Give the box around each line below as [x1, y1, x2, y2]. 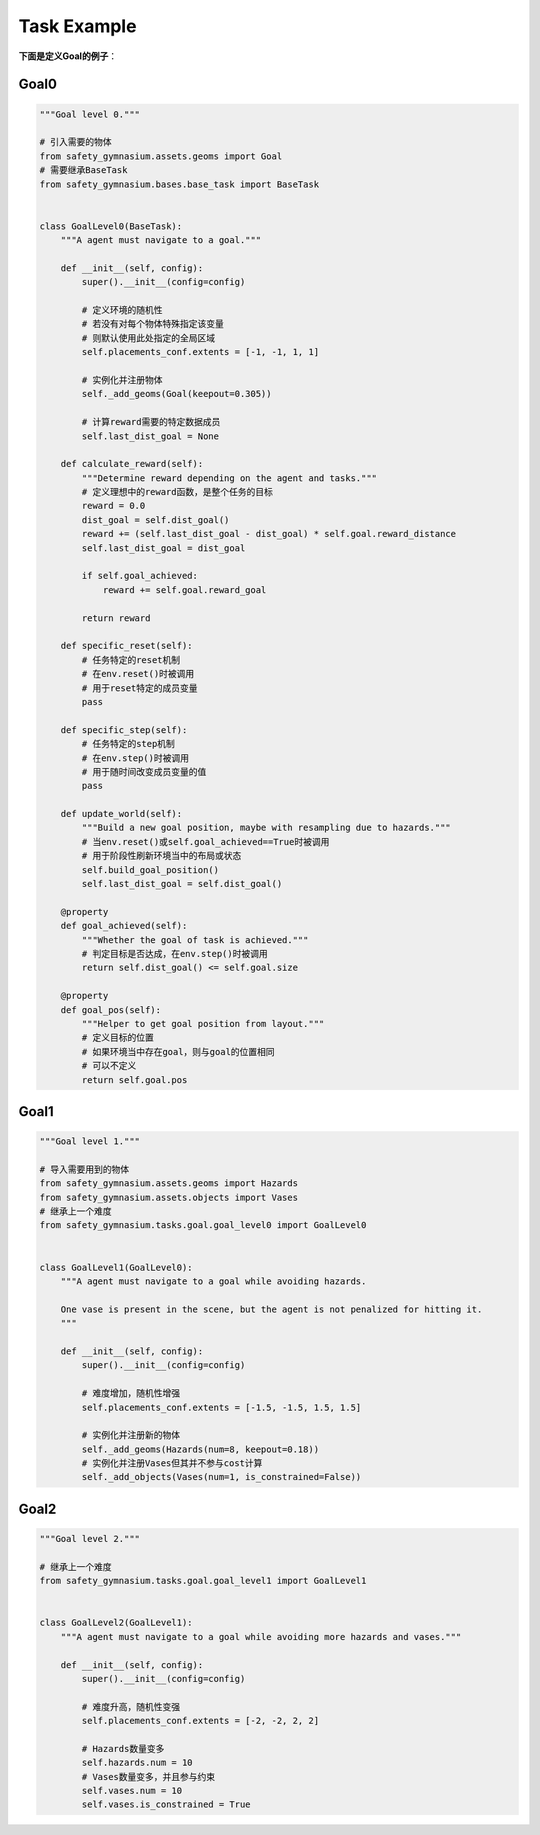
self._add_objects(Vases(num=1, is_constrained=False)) [81, 1471, 362, 1483]
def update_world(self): [60, 808, 183, 820]
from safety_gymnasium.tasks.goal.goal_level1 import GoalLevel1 [39, 1575, 367, 1587]
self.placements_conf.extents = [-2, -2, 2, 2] [81, 1715, 320, 1727]
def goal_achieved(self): [60, 920, 188, 932]
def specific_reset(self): [60, 640, 194, 652]
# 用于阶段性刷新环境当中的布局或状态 [81, 850, 242, 862]
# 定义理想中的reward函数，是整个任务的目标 [81, 486, 274, 498]
